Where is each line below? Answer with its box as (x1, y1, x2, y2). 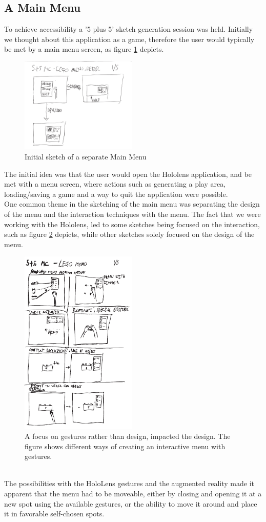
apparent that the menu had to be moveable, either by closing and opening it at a (4, 488, 262, 499)
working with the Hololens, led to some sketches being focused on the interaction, (4, 218, 260, 229)
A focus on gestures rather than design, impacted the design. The (25, 431, 231, 441)
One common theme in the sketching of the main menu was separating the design (4, 198, 260, 209)
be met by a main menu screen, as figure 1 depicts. (4, 44, 164, 54)
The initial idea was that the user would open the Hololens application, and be (4, 168, 252, 179)
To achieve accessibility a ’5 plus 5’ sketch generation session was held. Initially (4, 24, 253, 34)
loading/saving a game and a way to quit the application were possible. (4, 188, 228, 199)
